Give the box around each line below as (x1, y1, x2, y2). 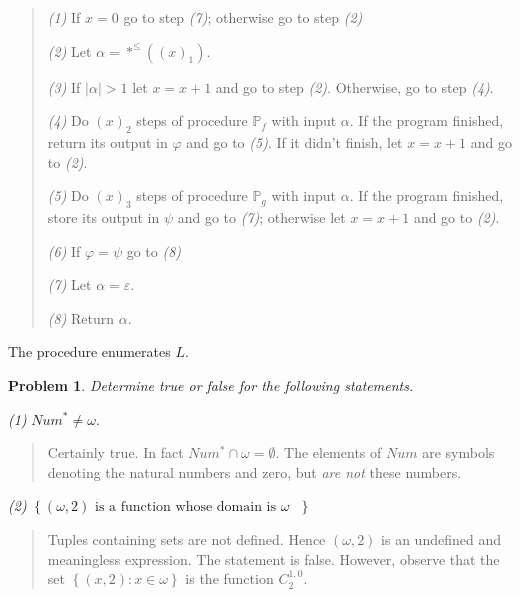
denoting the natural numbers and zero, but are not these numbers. (47, 461, 462, 482)
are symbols (422, 442, 495, 463)
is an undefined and (381, 528, 501, 549)
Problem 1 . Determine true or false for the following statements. (8, 374, 414, 395)
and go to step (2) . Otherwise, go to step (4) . (215, 76, 494, 97)
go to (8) (126, 240, 182, 261)
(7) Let (47, 274, 92, 295)
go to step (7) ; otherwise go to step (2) (123, 7, 363, 27)
